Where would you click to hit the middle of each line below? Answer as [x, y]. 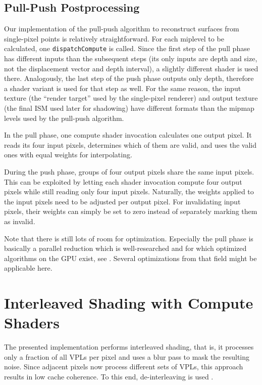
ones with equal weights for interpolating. [68, 155]
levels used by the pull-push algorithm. [64, 118]
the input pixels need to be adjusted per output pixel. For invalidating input [122, 201]
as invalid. [20, 221]
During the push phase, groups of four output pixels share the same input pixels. [129, 171]
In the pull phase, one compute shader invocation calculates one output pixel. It [128, 135]
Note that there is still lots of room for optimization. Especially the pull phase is [129, 238]
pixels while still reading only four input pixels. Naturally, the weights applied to [129, 191]
